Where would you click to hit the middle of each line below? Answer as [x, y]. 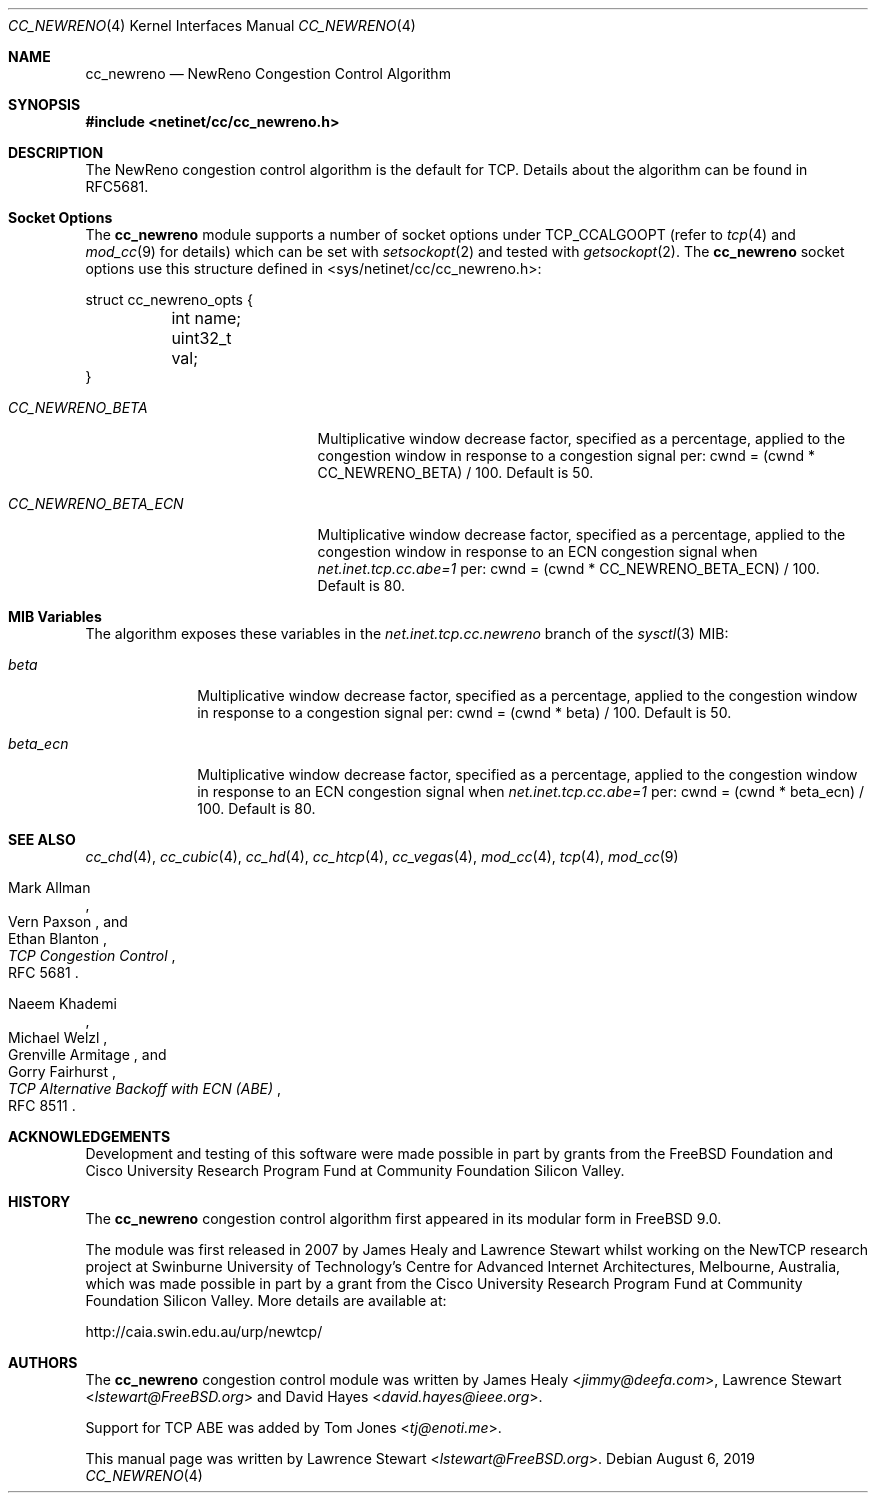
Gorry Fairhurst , [62, 1071]
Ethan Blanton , [58, 938]
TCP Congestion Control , [92, 955]
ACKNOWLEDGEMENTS [89, 1136]
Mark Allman [49, 887]
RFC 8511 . [42, 1105]
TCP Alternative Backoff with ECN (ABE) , [145, 1088]
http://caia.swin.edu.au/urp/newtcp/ [204, 1331]
